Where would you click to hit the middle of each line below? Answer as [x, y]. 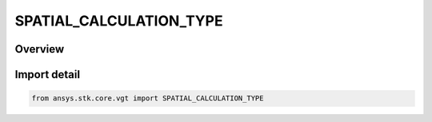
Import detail [47, 75]
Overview [40, 49]
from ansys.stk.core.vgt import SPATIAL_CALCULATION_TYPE [148, 98]
